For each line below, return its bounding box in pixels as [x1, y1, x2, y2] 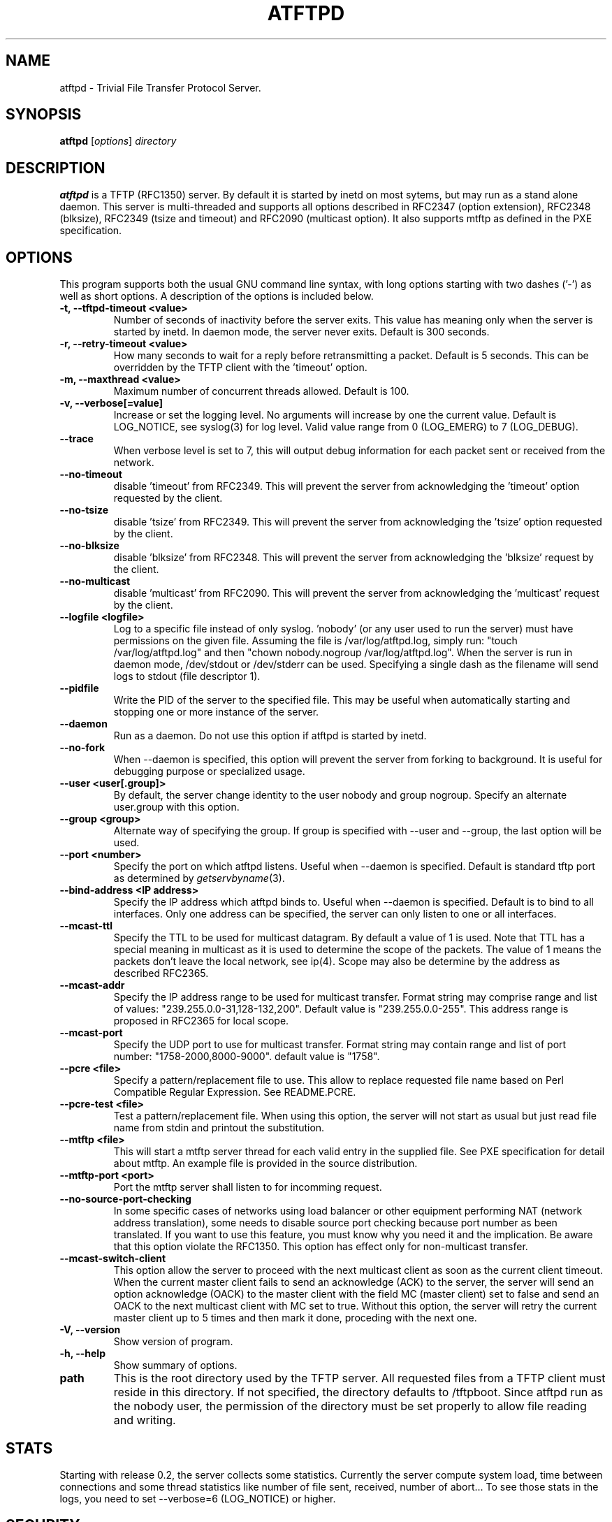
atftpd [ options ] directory [59, 135, 177, 147]
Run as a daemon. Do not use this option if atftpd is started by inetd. [113, 730, 427, 742]
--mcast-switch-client [59, 1252, 166, 1265]
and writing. [113, 1413, 176, 1428]
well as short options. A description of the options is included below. [59, 290, 374, 303]
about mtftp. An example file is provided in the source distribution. [113, 1157, 418, 1170]
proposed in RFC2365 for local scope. [113, 1015, 289, 1027]
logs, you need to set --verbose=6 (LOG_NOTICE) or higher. [59, 1492, 336, 1505]
